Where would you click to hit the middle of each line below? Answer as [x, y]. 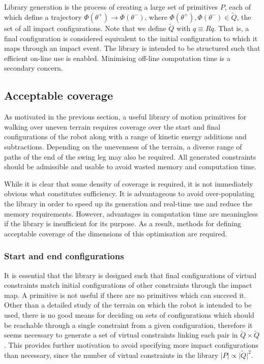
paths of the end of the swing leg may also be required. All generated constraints [130, 156]
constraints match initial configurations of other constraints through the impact [128, 285]
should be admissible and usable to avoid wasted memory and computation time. [130, 166]
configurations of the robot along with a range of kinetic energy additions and [125, 136]
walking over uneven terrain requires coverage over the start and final [112, 126]
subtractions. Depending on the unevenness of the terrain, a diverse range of [123, 146]
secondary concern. [34, 68]
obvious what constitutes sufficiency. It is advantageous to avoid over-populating [129, 193]
